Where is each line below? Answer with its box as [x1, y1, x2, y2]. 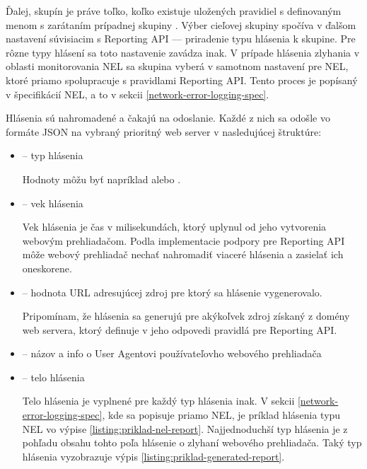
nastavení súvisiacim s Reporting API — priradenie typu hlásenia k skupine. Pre [6, 31, 356, 46]
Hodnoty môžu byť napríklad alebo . [22, 171, 181, 186]
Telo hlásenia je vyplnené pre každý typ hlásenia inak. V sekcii [22, 393, 295, 408]
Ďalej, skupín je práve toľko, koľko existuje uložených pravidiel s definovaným [6, 4, 342, 18]
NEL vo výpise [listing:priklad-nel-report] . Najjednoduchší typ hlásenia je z [22, 421, 348, 436]
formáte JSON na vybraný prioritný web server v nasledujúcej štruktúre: [6, 124, 322, 139]
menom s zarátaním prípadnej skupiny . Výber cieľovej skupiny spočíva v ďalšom [6, 17, 356, 32]
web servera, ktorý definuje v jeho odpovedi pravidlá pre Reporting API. [22, 322, 337, 337]
